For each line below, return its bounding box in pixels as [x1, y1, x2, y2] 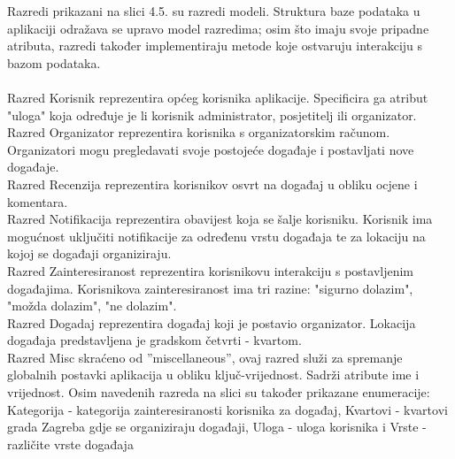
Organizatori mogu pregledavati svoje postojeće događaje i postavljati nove [7, 140, 414, 158]
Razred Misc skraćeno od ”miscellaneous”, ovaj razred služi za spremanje [7, 348, 403, 366]
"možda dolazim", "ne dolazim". [7, 296, 177, 315]
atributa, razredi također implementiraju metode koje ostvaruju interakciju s [7, 36, 423, 55]
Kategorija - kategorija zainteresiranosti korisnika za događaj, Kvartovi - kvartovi [7, 400, 448, 418]
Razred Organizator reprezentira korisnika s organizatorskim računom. [7, 123, 390, 142]
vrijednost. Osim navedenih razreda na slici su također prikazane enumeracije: [7, 383, 430, 402]
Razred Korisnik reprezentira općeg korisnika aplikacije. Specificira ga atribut [7, 88, 428, 106]
